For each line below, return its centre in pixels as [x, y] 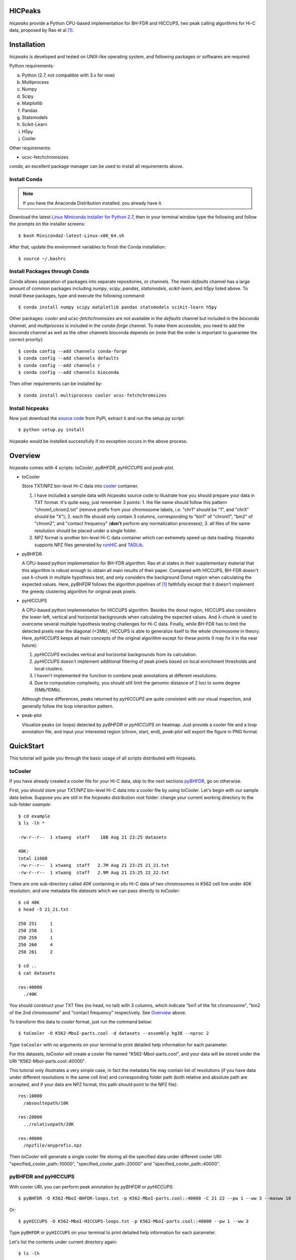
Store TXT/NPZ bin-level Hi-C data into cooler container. [80, 486]
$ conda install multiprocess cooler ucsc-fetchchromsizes [92, 395]
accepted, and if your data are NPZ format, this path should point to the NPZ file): [93, 1084]
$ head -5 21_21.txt [43, 909]
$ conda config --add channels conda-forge [73, 351]
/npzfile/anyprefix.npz [53, 1145]
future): [30, 645]
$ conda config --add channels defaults [69, 358]
